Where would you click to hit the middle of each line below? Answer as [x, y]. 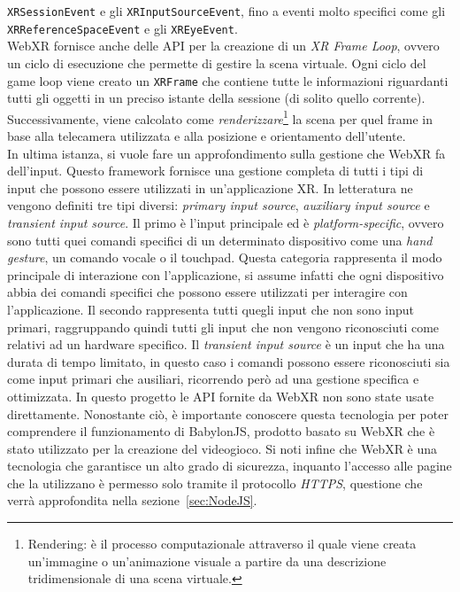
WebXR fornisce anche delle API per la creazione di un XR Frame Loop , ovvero [223, 46]
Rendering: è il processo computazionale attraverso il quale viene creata [222, 544]
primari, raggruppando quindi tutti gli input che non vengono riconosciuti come [223, 327]
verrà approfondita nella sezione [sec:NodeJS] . [132, 500]
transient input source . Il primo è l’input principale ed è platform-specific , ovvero [226, 222]
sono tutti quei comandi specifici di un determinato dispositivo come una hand [220, 240]
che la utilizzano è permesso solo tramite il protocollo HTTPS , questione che [215, 483]
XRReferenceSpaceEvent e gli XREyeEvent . [123, 28]
